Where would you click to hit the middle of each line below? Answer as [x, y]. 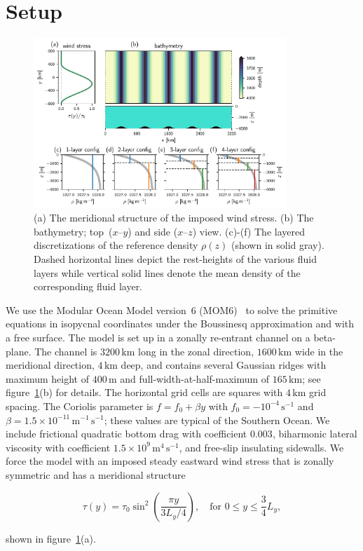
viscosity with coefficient [58, 447]
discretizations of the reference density [116, 245]
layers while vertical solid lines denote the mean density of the [167, 272]
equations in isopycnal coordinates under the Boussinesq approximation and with [180, 324]
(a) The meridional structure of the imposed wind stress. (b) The [174, 218]
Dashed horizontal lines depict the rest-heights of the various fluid [175, 259]
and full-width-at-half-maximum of [195, 378]
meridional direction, [50, 365]
